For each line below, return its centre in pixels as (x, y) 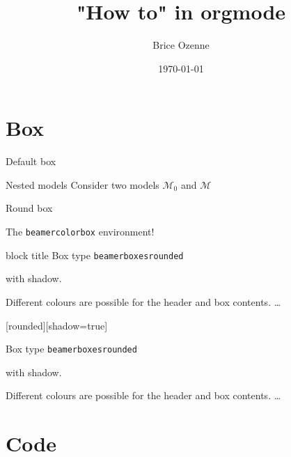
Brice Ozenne (181, 45)
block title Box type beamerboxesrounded (95, 255)
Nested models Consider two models (82, 184)
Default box (31, 161)
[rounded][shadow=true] (57, 325)
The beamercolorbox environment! (80, 232)
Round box (29, 208)
